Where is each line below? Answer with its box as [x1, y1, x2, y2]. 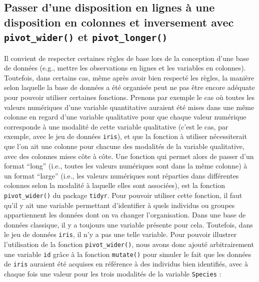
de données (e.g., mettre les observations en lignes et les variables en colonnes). [4, 62, 246, 73]
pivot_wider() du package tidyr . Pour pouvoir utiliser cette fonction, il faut [4, 189, 242, 200]
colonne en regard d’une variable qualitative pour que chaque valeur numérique [4, 111, 246, 122]
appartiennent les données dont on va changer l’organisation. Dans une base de [4, 209, 246, 220]
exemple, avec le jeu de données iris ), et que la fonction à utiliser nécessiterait [4, 131, 247, 141]
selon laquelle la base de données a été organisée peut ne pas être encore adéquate [4, 82, 255, 92]
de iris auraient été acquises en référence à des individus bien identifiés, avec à [4, 258, 248, 269]
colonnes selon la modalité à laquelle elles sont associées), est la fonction [4, 180, 225, 190]
